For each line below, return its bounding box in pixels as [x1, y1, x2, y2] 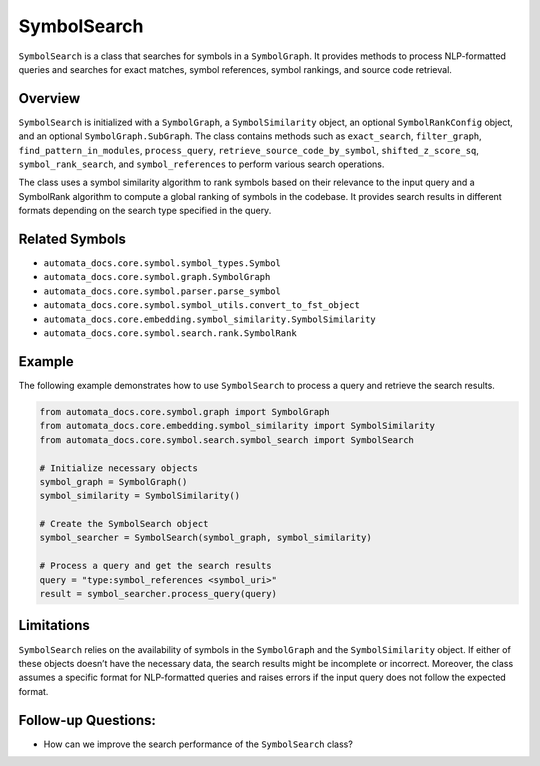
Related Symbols [18, 231, 127, 247]
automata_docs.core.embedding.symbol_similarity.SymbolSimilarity [43, 313, 377, 325]
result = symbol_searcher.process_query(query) [39, 588, 277, 600]
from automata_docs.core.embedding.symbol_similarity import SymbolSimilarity [39, 420, 435, 432]
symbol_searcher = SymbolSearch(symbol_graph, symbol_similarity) [39, 532, 372, 544]
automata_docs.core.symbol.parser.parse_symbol [43, 285, 282, 297]
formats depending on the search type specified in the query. [18, 205, 272, 217]
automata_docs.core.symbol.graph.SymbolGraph [43, 271, 271, 283]
